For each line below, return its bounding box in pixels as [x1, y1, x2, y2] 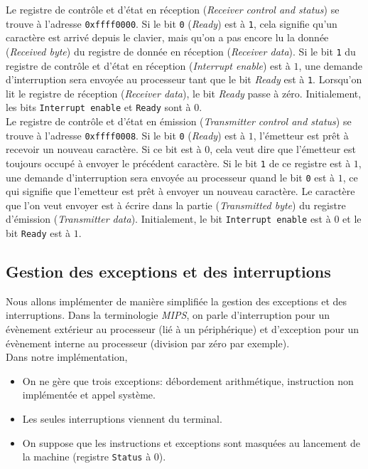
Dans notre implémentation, [6, 349, 128, 364]
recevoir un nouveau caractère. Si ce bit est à [6, 142, 202, 157]
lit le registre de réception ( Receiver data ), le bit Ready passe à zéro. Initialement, [6, 85, 362, 100]
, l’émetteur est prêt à [253, 127, 349, 142]
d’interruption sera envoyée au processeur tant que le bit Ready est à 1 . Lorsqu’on [6, 72, 362, 87]
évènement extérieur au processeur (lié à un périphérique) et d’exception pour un [6, 322, 359, 337]
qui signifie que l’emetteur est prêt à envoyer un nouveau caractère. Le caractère [6, 184, 355, 199]
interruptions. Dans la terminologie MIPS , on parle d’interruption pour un [6, 307, 330, 322]
